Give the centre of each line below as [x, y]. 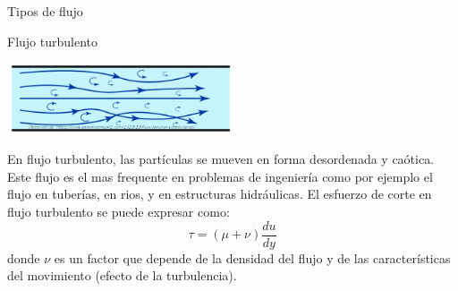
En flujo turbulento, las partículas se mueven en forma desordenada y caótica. [221, 159]
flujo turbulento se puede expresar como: [119, 211]
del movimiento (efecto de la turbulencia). [122, 275]
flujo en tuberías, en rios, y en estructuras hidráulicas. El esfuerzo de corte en [220, 194]
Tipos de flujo [45, 11]
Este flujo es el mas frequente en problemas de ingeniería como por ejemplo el [220, 176]
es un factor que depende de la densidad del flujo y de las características [252, 257]
